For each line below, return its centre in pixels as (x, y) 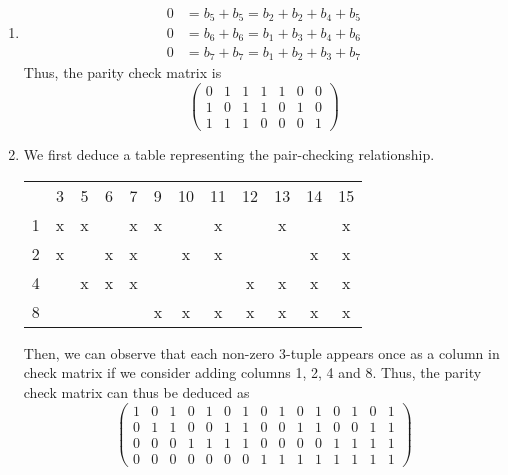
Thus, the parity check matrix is (122, 72)
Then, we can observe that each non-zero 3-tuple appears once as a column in (261, 352)
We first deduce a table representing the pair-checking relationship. (229, 154)
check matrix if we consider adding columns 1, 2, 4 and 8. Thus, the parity (252, 372)
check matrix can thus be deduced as (136, 391)
